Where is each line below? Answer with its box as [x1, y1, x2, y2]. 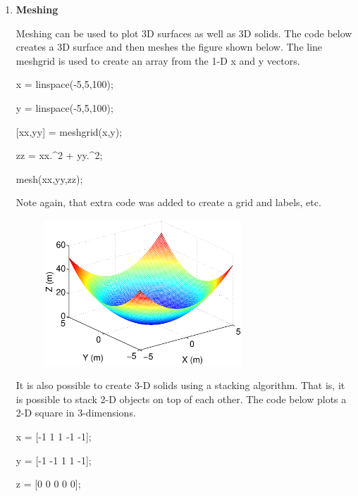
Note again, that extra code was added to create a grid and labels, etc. [16, 195, 321, 210]
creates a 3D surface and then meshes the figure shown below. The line [16, 39, 323, 54]
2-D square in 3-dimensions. [16, 405, 136, 420]
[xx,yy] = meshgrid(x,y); [16, 124, 123, 139]
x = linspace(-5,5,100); [16, 77, 113, 91]
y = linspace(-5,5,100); [16, 100, 113, 115]
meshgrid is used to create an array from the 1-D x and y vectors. [16, 53, 300, 68]
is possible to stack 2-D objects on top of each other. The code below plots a [16, 391, 347, 406]
